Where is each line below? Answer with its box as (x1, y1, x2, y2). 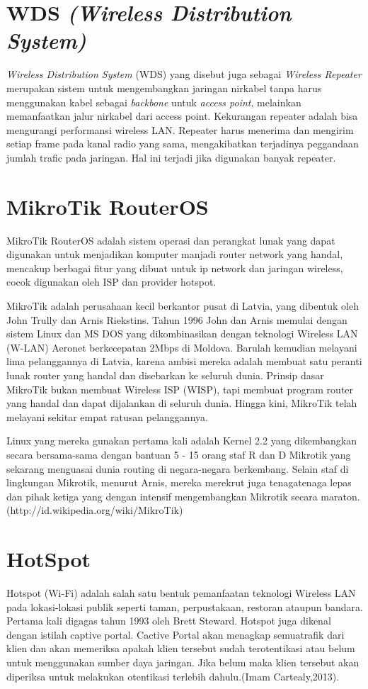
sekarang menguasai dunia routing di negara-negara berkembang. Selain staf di (6, 461, 349, 476)
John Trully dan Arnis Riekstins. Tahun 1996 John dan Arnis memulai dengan (6, 312, 347, 327)
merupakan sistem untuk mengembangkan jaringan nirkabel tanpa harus (6, 80, 322, 95)
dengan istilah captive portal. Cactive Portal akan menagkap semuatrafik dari (6, 627, 345, 642)
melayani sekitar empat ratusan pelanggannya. (6, 409, 208, 424)
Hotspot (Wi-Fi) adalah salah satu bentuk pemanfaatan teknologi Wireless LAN (6, 586, 356, 600)
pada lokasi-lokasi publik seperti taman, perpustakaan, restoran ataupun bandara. (6, 599, 363, 614)
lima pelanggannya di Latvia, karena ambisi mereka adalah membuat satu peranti (6, 354, 362, 369)
